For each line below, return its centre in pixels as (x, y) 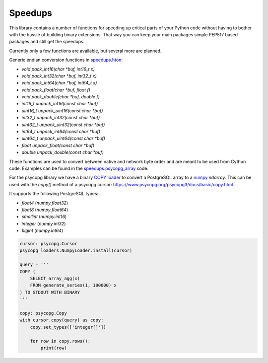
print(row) (54, 348)
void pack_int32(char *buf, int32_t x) (59, 76)
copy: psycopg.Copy (43, 313)
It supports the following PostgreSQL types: (54, 194)
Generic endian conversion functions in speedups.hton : (66, 60)
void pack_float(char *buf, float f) (56, 90)
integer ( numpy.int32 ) (44, 223)
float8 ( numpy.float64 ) (45, 210)
